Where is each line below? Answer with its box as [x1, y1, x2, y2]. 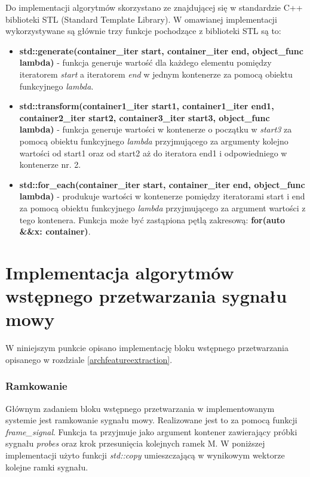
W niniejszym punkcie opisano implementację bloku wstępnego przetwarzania [5, 341, 288, 354]
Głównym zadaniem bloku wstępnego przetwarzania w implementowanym [5, 402, 275, 414]
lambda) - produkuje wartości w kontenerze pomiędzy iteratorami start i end [19, 190, 305, 202]
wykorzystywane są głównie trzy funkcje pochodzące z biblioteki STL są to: [5, 24, 281, 37]
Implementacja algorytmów [5, 260, 234, 284]
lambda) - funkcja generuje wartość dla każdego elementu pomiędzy [19, 56, 272, 69]
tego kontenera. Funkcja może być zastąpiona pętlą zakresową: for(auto [19, 213, 286, 226]
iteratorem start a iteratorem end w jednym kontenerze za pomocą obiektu [19, 67, 293, 80]
